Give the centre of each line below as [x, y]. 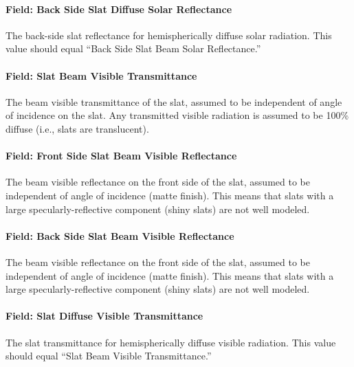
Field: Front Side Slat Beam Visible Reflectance [121, 156]
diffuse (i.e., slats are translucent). [77, 128]
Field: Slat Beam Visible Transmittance [101, 75]
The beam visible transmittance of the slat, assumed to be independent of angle [174, 101]
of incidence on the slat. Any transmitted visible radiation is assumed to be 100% [177, 115]
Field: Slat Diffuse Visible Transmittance [104, 316]
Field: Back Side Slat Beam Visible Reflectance [120, 235]
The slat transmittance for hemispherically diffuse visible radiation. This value [171, 342]
